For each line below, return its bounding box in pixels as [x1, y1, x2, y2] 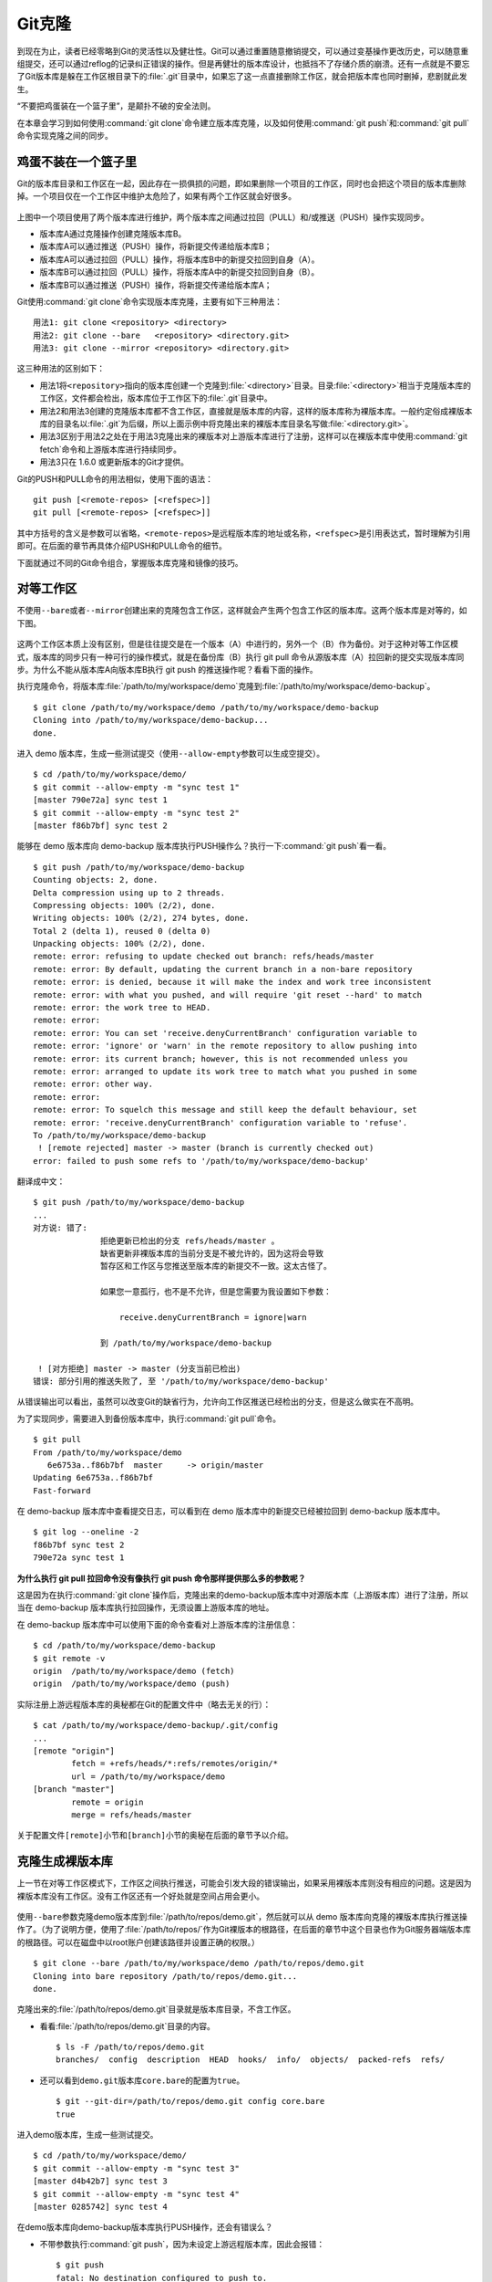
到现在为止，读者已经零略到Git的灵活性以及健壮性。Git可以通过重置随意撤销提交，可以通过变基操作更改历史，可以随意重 [16, 46, 469, 57]
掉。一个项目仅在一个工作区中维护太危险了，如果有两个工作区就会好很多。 [16, 191, 296, 202]
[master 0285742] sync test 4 [33, 2202, 169, 2212]
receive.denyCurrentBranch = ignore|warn [118, 1313, 307, 1323]
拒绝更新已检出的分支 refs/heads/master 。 [100, 1235, 280, 1246]
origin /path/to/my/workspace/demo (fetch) [33, 1666, 236, 1676]
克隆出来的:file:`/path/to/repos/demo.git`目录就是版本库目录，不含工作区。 [16, 2004, 296, 2015]
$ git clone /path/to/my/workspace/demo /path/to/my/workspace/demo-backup [33, 702, 379, 712]
